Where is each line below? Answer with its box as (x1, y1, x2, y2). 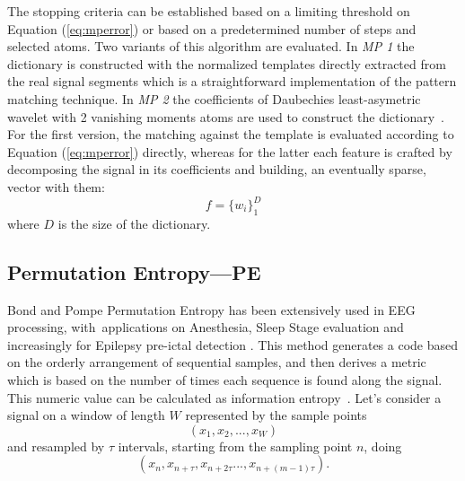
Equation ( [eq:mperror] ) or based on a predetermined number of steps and (7, 19, 417, 38)
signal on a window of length (7, 406, 165, 424)
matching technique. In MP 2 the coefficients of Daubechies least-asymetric (7, 89, 421, 108)
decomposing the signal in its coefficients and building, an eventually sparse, (7, 160, 426, 179)
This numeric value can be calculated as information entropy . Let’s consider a (7, 388, 442, 407)
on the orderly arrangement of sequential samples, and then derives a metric (7, 353, 426, 372)
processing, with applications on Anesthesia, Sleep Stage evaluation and (7, 318, 404, 337)
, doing (364, 436, 402, 455)
